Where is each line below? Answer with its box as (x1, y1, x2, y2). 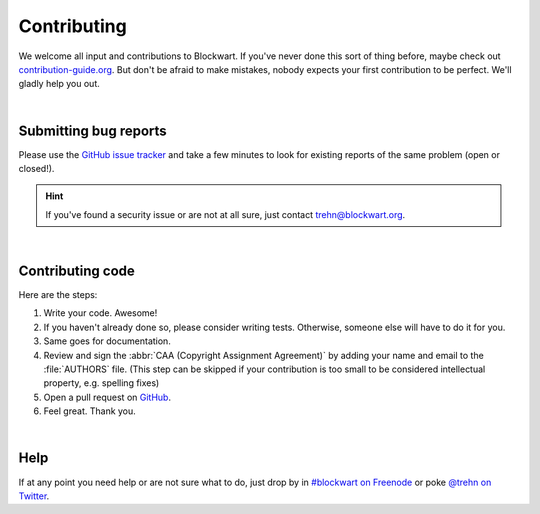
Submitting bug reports (18, 122, 167, 139)
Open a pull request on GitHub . (43, 391, 172, 403)
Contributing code (18, 263, 135, 279)
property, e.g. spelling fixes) (43, 377, 160, 389)
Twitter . (18, 490, 50, 502)
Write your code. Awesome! (43, 307, 158, 319)
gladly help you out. (18, 78, 100, 90)
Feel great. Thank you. (43, 405, 137, 417)
